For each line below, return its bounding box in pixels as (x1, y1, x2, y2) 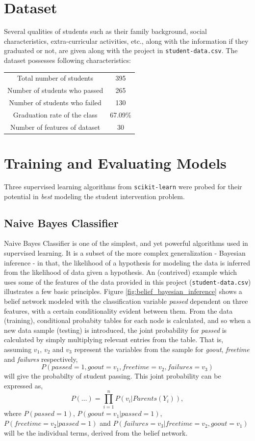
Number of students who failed (9, 97, 102, 107)
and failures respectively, (4, 353, 78, 364)
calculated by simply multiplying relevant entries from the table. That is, (4, 334, 224, 345)
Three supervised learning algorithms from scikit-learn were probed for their (4, 181, 242, 191)
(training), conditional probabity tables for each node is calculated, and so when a (4, 315, 251, 325)
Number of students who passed (7, 85, 103, 95)
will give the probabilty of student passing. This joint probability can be (4, 371, 221, 381)
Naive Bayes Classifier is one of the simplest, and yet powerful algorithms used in (4, 238, 248, 248)
